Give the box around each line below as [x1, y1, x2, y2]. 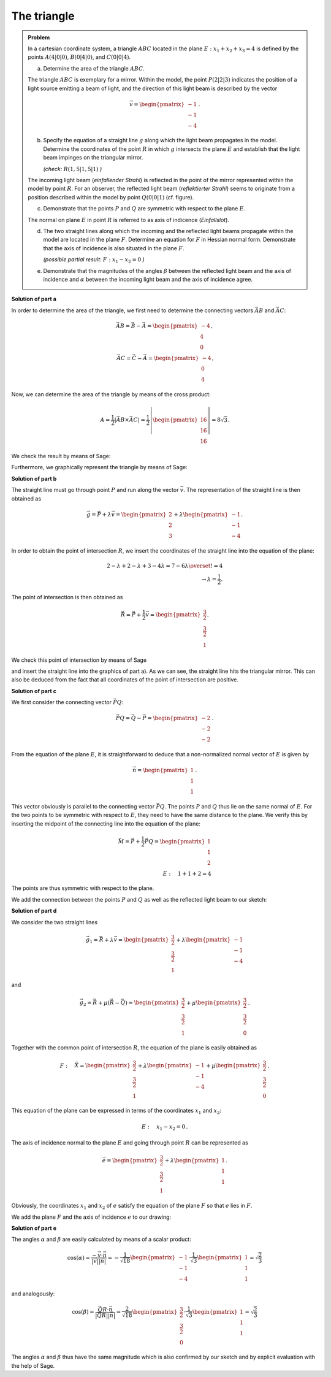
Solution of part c [11, 687, 57, 694]
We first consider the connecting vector [11, 699, 112, 706]
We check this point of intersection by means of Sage [11, 656, 147, 664]
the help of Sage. [11, 1362, 55, 1369]
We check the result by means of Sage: [11, 453, 111, 460]
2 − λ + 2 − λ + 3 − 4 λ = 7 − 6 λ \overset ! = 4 [106, 562, 223, 569]
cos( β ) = [71, 1308, 94, 1316]
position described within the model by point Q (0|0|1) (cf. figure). [28, 193, 194, 201]
